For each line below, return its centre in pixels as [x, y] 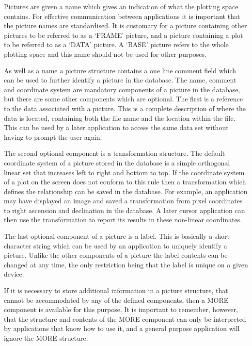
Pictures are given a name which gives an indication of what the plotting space [121, 6]
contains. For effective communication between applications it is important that [122, 16]
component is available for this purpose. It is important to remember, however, [121, 309]
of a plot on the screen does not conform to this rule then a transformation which [125, 182]
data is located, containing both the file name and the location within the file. [120, 118]
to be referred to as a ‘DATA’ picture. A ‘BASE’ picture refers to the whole [116, 44]
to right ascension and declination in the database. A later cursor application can [125, 210]
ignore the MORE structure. [46, 338]
